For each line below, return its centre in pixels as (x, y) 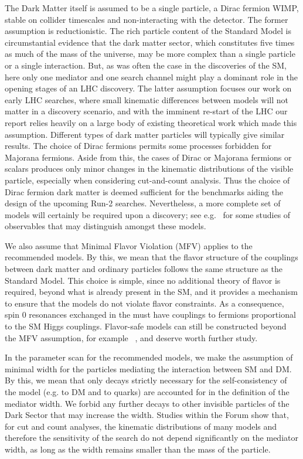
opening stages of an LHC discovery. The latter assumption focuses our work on (148, 88)
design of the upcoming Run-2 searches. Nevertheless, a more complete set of (143, 203)
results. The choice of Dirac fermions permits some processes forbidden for (138, 146)
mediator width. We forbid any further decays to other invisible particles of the (147, 403)
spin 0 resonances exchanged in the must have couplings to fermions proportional (150, 314)
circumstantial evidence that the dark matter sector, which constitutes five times (150, 42)
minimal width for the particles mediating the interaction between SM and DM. (148, 368)
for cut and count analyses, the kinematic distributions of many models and (141, 426)
